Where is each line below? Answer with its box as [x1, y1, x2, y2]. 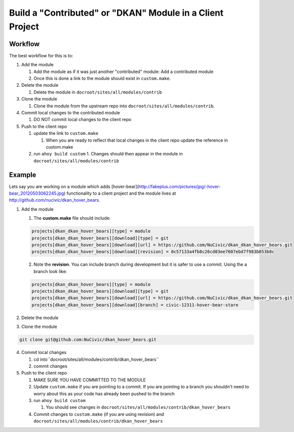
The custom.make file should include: [33, 215, 111, 221]
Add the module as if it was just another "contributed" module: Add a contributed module [33, 69, 214, 75]
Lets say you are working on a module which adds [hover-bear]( [9, 183, 139, 189]
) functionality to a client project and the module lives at [64, 190, 176, 196]
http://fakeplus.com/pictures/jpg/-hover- [138, 183, 221, 189]
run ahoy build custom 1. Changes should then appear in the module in [33, 151, 183, 157]
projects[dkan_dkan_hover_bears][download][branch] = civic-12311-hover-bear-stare [31, 302, 239, 307]
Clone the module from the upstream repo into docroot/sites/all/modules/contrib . [33, 103, 215, 109]
